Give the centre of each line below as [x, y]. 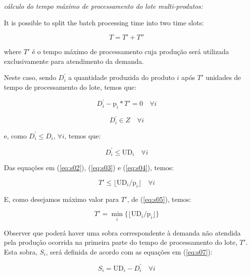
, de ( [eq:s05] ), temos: [159, 199]
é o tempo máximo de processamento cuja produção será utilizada [130, 51]
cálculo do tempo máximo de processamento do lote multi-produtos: [104, 6]
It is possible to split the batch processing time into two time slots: [104, 22]
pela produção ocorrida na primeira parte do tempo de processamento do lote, [121, 242]
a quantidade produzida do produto [122, 77]
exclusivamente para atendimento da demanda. [74, 61]
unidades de [223, 77]
